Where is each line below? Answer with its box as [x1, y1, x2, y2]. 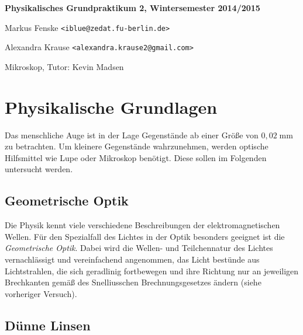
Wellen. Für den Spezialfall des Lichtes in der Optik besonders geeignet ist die [5, 230, 285, 242]
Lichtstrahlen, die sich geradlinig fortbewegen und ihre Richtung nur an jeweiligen [5, 264, 299, 277]
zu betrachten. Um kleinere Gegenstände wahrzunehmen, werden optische [5, 140, 268, 152]
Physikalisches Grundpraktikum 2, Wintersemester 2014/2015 [5, 2, 260, 13]
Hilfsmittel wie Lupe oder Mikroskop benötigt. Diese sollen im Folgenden [5, 151, 267, 163]
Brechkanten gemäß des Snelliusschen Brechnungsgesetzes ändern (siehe [5, 276, 261, 288]
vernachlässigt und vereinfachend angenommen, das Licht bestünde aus [5, 253, 260, 265]
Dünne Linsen [5, 316, 91, 334]
